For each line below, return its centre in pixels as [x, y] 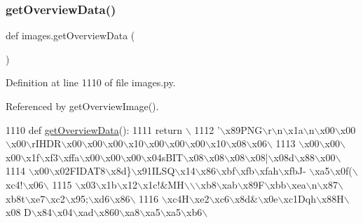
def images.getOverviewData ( [70, 35]
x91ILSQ [156, 171]
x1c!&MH [163, 184]
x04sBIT [165, 157]
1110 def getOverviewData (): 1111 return [94, 129]
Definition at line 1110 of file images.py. [91, 82]
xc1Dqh [300, 198]
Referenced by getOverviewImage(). [82, 106]
